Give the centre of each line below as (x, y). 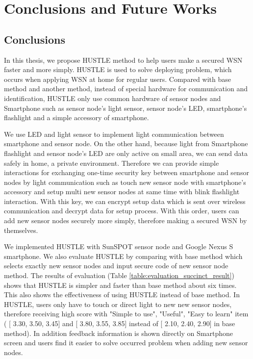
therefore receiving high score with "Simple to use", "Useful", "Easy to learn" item (126, 314)
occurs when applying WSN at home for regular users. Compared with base (117, 79)
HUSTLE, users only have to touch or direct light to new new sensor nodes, (118, 304)
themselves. (21, 230)
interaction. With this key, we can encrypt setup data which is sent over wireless (125, 201)
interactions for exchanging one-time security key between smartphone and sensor (126, 172)
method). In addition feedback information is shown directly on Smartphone (118, 333)
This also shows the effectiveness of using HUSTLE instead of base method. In (122, 295)
